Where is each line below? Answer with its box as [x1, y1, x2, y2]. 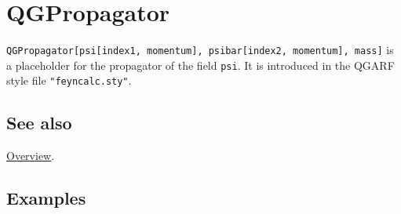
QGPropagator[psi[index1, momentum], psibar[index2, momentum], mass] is [6, 42, 394, 58]
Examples [6, 186, 86, 210]
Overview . [6, 147, 55, 164]
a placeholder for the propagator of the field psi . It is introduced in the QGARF [6, 56, 395, 73]
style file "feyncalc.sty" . [6, 72, 132, 89]
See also [6, 111, 72, 135]
